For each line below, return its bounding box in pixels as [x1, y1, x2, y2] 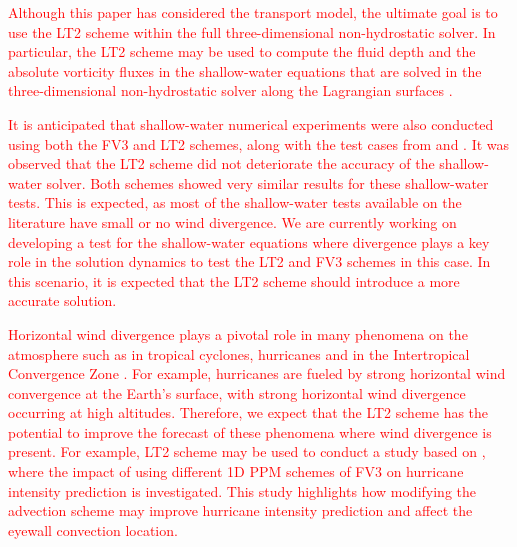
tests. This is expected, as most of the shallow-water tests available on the [8, 192, 462, 213]
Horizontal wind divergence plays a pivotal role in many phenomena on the [8, 323, 468, 344]
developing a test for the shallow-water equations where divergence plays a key [8, 231, 490, 252]
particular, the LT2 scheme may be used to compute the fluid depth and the [8, 41, 476, 62]
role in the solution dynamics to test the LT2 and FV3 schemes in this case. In [8, 251, 491, 272]
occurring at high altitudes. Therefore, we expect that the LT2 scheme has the [8, 402, 489, 423]
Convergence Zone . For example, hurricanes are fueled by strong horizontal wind [8, 363, 506, 384]
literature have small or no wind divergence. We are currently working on [8, 211, 457, 232]
